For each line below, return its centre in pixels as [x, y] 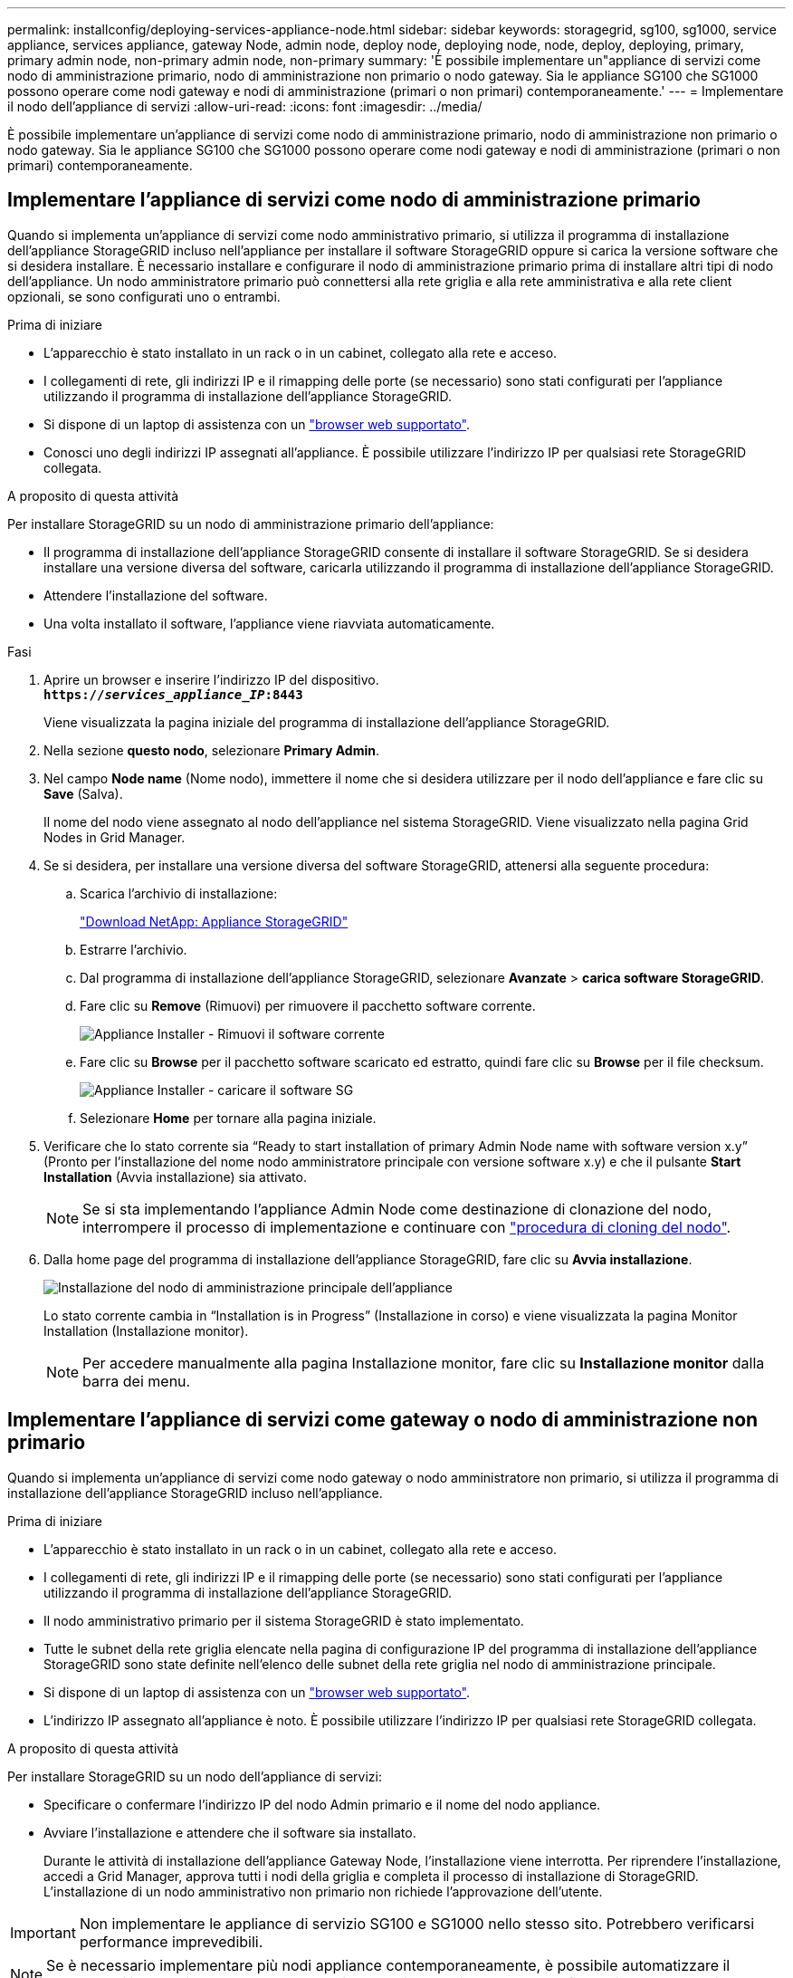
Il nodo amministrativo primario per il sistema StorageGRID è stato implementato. [284, 1620]
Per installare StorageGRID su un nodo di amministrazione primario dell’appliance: [251, 523]
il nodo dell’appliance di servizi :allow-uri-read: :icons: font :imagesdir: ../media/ [245, 106]
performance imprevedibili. [171, 1941]
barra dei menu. [137, 1381]
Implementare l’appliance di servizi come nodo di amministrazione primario [354, 200]
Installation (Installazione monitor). [146, 1330]
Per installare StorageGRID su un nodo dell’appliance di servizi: [195, 1776]
